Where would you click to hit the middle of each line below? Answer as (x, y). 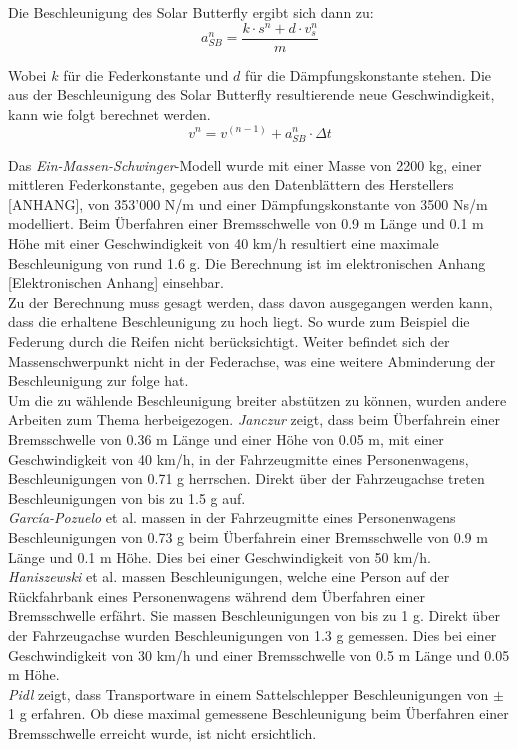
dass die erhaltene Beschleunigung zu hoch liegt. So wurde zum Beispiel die (239, 321)
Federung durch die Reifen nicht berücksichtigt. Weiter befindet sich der (229, 341)
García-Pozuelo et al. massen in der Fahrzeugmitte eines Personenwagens (232, 517)
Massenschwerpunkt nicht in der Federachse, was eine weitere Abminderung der (252, 360)
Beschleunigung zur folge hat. (98, 380)
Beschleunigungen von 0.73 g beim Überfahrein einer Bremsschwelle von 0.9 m (248, 536)
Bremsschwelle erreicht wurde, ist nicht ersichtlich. (162, 732)
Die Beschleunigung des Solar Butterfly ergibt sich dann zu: (191, 12)
